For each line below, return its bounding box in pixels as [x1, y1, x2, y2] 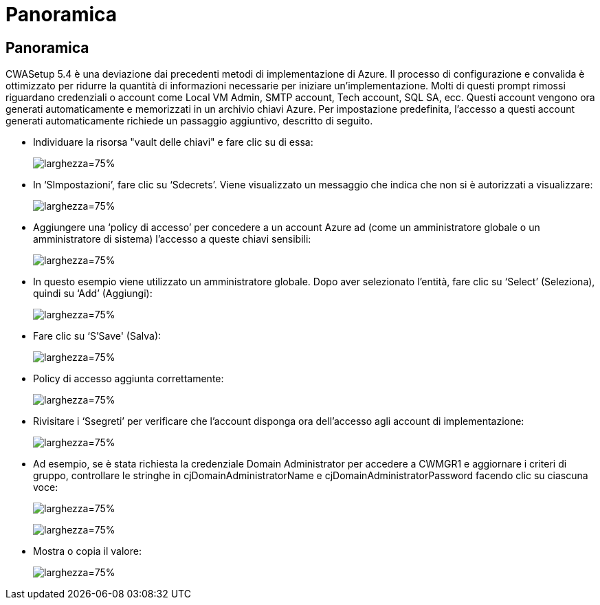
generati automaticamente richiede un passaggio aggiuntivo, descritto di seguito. [5, 115, 373, 127]
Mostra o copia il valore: [33, 545, 142, 558]
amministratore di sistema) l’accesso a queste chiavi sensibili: [33, 233, 311, 245]
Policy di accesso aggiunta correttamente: [33, 373, 224, 385]
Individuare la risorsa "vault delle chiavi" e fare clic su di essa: [33, 136, 313, 148]
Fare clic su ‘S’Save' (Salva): [33, 330, 162, 342]
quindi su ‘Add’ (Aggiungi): [33, 287, 153, 300]
